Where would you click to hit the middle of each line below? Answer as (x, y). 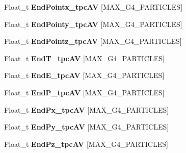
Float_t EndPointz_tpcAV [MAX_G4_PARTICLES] (93, 41)
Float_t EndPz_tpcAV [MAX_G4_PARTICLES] (86, 144)
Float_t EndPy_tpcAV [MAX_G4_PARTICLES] (87, 127)
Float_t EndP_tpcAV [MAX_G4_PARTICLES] (84, 92)
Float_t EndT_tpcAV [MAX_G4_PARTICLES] (84, 58)
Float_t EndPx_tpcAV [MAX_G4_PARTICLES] (87, 109)
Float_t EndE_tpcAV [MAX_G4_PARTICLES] (84, 75)
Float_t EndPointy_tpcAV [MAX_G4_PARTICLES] (93, 24)
